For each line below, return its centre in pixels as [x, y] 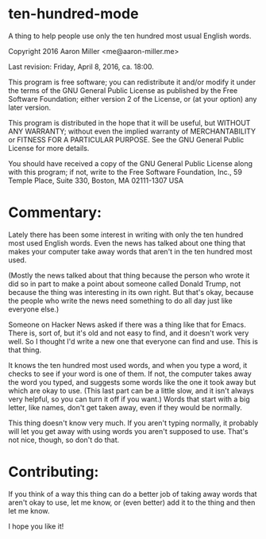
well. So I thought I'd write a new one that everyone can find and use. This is [133, 341]
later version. [30, 107]
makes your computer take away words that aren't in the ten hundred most [130, 251]
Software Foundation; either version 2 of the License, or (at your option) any [133, 99]
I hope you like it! [36, 526]
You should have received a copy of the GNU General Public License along [130, 163]
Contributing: [54, 472]
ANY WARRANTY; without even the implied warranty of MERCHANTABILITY [132, 131]
